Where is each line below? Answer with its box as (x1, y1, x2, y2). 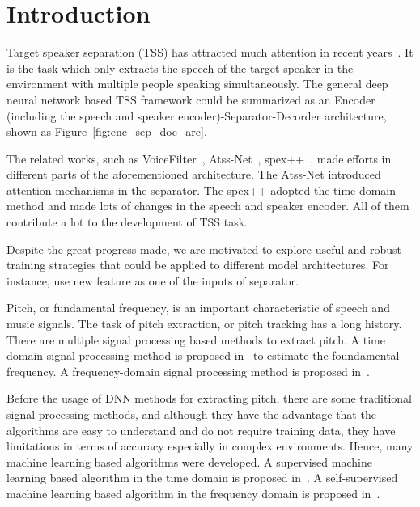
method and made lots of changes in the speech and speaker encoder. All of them (6, 197, 409, 214)
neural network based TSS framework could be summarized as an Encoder (6, 91, 375, 108)
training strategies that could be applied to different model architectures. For (6, 256, 389, 273)
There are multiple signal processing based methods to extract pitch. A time (6, 331, 385, 348)
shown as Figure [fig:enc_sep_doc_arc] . (6, 123, 207, 140)
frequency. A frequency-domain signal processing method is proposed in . (6, 362, 370, 379)
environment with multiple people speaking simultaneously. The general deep (6, 75, 388, 92)
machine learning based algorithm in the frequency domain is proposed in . (6, 484, 380, 501)
